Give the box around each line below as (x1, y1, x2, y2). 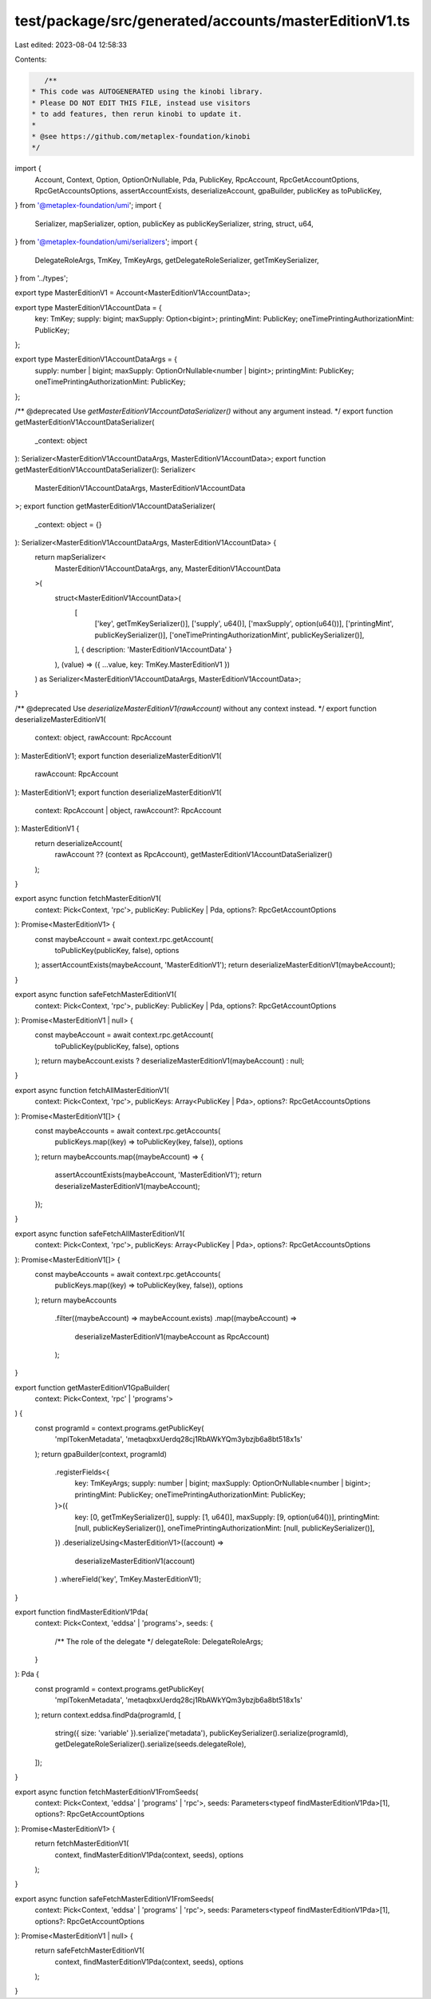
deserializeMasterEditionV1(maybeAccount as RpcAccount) (74, 1331, 270, 1341)
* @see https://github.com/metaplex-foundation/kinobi (31, 132, 251, 141)
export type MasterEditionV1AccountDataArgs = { (14, 354, 177, 364)
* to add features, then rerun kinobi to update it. (31, 110, 243, 119)
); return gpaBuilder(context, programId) (34, 1449, 168, 1458)
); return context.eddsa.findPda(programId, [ (34, 1710, 181, 1719)
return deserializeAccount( (34, 838, 123, 848)
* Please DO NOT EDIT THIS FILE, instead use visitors (31, 98, 251, 107)
